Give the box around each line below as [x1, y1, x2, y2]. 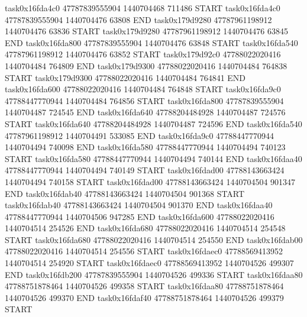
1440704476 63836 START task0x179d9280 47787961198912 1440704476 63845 [5, 25, 288, 37]
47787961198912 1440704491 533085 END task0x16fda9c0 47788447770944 [5, 129, 274, 141]
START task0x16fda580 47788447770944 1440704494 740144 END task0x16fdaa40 [5, 152, 302, 164]
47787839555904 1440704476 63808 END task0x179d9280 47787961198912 [5, 13, 272, 25]
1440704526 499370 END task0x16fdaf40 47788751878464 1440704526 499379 [5, 291, 284, 303]
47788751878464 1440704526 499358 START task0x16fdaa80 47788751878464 [5, 280, 284, 292]
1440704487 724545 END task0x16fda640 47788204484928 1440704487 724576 [5, 106, 286, 118]
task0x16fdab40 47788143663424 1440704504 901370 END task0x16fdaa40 [5, 199, 273, 211]
